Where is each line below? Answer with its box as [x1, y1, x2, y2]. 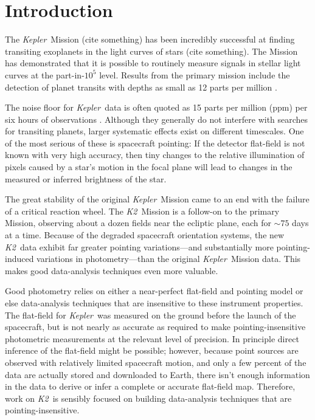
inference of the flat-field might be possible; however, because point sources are [5, 344, 299, 357]
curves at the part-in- [5, 68, 85, 81]
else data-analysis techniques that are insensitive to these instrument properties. [5, 297, 303, 309]
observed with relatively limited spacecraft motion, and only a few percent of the [5, 356, 306, 368]
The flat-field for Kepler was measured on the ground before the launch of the [5, 308, 296, 321]
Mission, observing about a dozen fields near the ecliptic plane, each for [5, 216, 271, 229]
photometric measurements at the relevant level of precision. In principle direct [5, 332, 299, 345]
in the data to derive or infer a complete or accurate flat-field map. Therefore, [5, 380, 296, 393]
